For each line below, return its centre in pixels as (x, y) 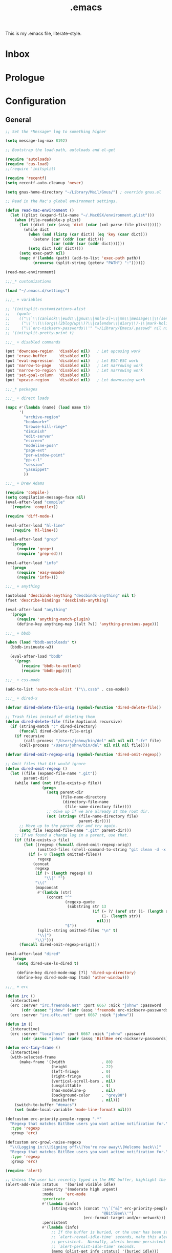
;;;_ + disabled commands (33, 342)
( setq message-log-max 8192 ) (36, 141)
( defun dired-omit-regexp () (36, 769)
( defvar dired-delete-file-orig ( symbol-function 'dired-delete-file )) (83, 708)
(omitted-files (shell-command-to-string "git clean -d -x (102, 849)
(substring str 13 (87, 907)
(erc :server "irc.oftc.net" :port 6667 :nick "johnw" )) (72, 1015)
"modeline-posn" (41, 446)
